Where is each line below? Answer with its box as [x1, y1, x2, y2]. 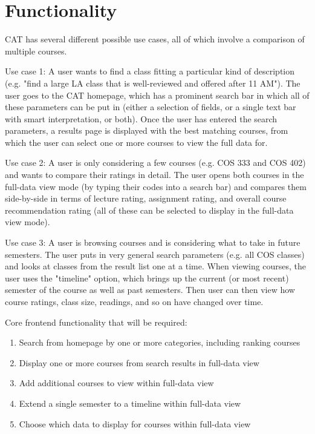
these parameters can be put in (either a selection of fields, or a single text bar [5, 100, 296, 113]
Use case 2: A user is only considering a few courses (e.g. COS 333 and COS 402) [5, 156, 306, 169]
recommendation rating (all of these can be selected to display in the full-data [5, 203, 294, 216]
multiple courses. [5, 44, 67, 57]
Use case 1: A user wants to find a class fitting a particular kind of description [5, 65, 295, 77]
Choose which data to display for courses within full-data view [19, 417, 251, 430]
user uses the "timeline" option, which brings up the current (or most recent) [5, 271, 289, 284]
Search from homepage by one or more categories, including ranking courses [19, 336, 300, 349]
